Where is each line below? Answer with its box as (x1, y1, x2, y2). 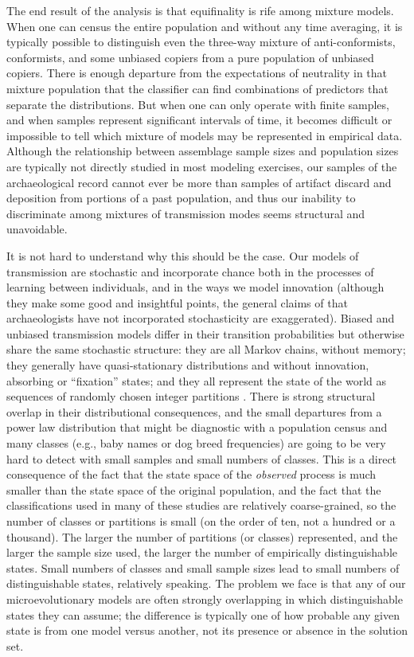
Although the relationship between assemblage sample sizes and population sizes (6, 143, 399, 159)
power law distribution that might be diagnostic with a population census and (6, 419, 388, 436)
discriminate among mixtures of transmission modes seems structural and (6, 205, 365, 221)
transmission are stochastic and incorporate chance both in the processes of (6, 263, 374, 280)
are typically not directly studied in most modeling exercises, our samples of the (6, 158, 397, 174)
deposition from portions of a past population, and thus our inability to (6, 190, 356, 206)
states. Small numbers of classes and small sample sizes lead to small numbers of (6, 559, 400, 576)
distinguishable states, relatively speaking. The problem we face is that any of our (6, 575, 406, 592)
